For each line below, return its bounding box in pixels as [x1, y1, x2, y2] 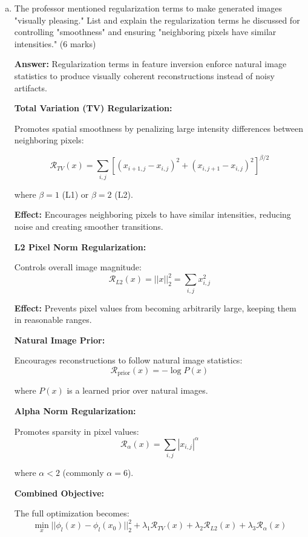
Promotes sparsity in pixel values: [14, 425, 139, 437]
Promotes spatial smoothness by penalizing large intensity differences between [14, 122, 303, 134]
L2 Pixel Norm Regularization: [14, 240, 146, 253]
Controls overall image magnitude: [14, 261, 142, 273]
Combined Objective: [14, 486, 105, 499]
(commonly [62, 466, 104, 478]
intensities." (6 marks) [14, 37, 96, 50]
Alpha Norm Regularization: [14, 404, 136, 417]
